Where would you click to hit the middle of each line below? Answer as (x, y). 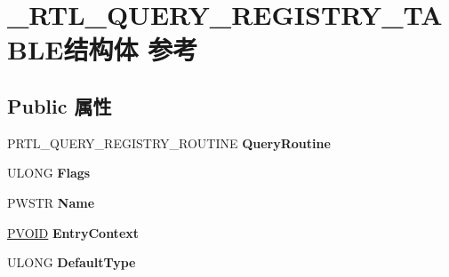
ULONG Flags (49, 173)
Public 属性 (60, 105)
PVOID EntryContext (73, 232)
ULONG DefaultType (72, 262)
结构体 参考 (131, 49)
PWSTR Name (51, 202)
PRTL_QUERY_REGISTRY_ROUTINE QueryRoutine (169, 142)
